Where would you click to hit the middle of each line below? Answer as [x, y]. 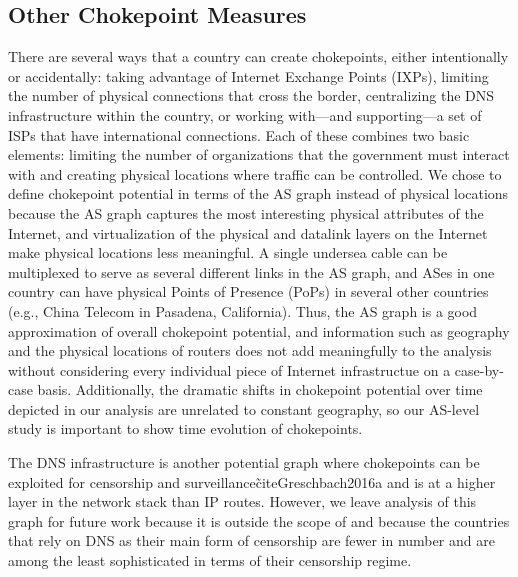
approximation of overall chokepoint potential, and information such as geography [259, 330]
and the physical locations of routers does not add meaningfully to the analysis [250, 350]
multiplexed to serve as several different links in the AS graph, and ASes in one [251, 271]
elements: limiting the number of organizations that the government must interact [259, 154]
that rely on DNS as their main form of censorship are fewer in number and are [251, 540]
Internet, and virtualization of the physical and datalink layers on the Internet [248, 232]
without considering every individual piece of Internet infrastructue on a [229, 369]
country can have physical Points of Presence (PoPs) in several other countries [248, 291]
